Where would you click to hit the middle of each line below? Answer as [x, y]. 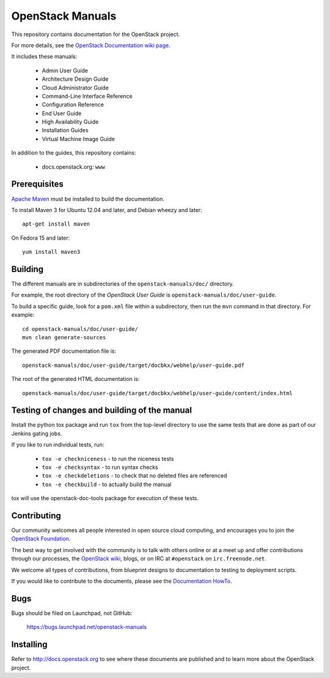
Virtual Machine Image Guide [79, 139]
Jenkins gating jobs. [37, 433]
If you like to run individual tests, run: [58, 445]
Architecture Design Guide [75, 79]
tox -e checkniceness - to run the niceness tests [108, 459]
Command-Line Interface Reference [87, 96]
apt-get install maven [56, 224]
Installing [30, 645]
